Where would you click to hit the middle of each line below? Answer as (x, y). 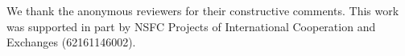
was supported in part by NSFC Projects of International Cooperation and (191, 26)
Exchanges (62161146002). (71, 42)
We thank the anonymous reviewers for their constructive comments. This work (203, 10)
